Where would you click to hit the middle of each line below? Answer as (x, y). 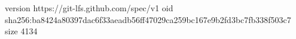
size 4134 (21, 31)
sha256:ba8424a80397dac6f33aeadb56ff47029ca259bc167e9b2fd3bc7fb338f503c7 (148, 19)
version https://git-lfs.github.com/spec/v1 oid (89, 8)
